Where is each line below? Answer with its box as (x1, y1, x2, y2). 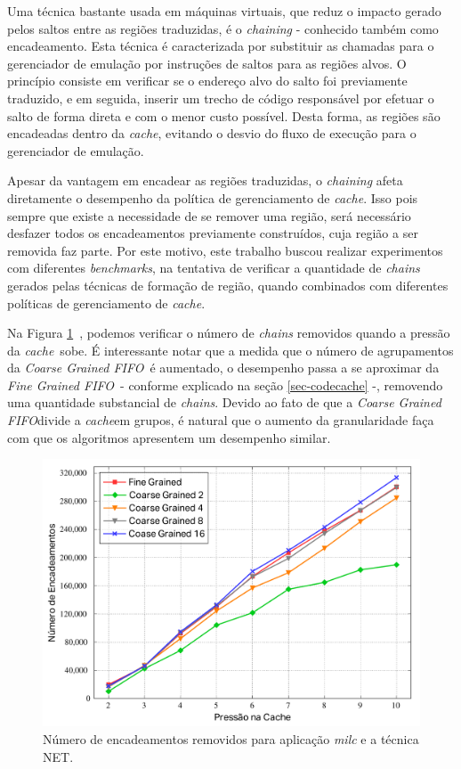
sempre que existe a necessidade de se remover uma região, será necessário (7, 206, 411, 225)
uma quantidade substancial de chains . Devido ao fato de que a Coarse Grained (7, 393, 441, 412)
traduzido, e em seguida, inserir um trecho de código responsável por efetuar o (7, 88, 434, 107)
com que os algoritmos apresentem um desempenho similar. (7, 428, 331, 446)
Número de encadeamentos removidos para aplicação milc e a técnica (43, 729, 419, 748)
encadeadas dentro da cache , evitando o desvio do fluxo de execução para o (7, 124, 417, 143)
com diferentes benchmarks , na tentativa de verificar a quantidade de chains (7, 258, 420, 277)
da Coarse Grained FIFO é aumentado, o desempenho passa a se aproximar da (7, 358, 440, 377)
